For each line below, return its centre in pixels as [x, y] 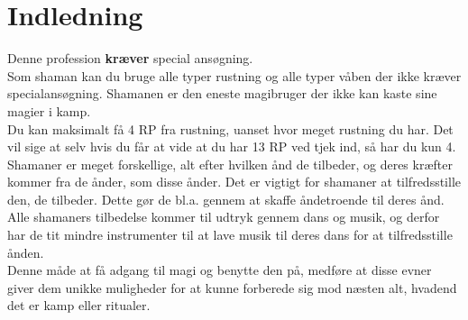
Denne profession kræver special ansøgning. [130, 58]
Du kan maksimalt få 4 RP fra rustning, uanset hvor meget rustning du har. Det [230, 128]
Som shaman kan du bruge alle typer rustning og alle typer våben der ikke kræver [234, 75]
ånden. [26, 252]
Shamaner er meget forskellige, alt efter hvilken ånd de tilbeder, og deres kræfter [230, 164]
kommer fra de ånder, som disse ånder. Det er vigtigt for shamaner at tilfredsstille [234, 182]
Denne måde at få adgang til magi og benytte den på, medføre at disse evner [220, 270]
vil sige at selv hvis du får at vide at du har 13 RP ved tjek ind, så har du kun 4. [232, 146]
